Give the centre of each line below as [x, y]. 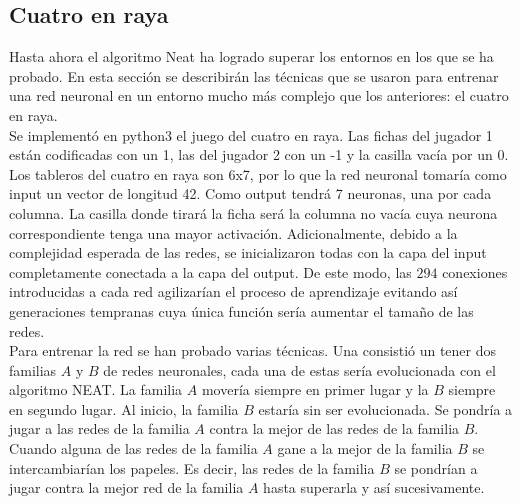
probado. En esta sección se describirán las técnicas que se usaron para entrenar [254, 75]
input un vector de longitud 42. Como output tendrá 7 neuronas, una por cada [250, 193]
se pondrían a [436, 467]
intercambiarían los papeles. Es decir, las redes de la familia [192, 467]
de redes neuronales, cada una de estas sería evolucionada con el [299, 369]
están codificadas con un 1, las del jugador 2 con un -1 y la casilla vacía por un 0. [259, 154]
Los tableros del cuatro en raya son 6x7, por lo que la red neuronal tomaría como [258, 173]
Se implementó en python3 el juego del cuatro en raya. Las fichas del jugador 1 [251, 134]
